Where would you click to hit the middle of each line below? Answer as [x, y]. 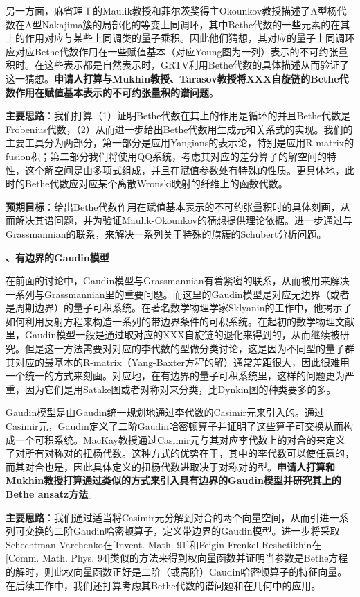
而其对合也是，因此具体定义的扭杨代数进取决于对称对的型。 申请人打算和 [170, 466]
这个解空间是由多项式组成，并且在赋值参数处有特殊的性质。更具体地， [184, 170]
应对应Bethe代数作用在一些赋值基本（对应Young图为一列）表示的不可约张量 [177, 51]
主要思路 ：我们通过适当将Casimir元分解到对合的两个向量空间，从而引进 [168, 517]
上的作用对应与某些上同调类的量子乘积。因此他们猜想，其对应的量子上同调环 [180, 38]
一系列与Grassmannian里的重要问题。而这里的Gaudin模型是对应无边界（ [168, 294]
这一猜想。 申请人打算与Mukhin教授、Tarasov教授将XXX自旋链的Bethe [172, 78]
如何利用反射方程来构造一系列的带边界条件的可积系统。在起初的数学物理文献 [180, 321]
